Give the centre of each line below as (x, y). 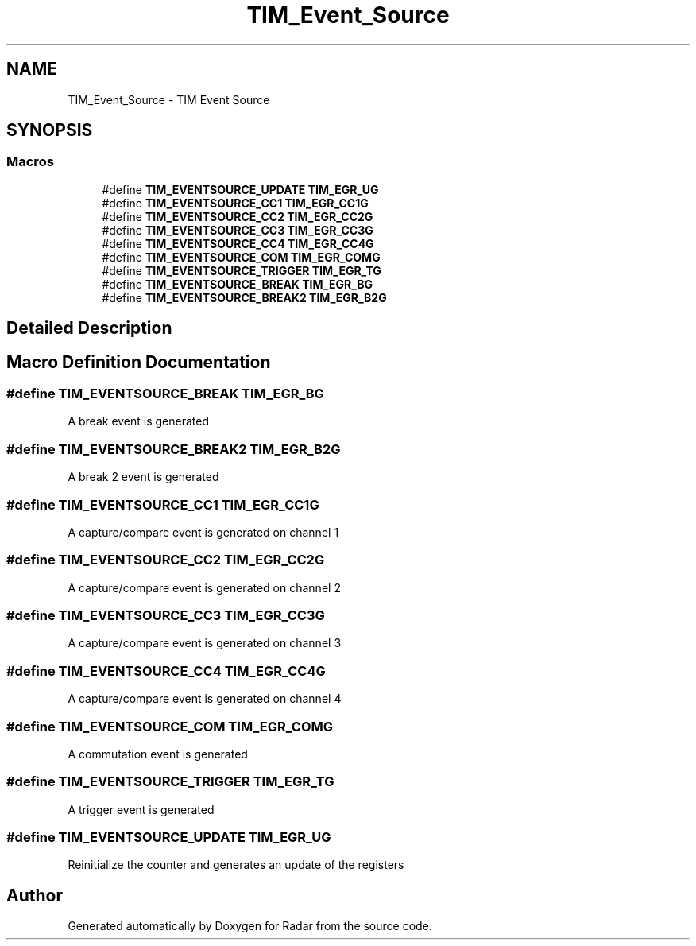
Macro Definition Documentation (139, 362)
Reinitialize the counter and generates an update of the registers (236, 865)
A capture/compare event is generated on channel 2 (204, 587)
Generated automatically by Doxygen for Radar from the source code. (250, 926)
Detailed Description (89, 328)
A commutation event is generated (158, 754)
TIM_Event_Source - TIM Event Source (169, 99)
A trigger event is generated (141, 809)
